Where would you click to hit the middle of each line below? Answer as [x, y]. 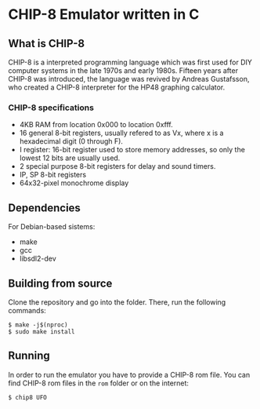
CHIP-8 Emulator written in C [104, 15]
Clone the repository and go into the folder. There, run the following [117, 302]
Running [29, 356]
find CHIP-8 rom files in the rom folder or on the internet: [99, 383]
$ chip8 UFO [27, 397]
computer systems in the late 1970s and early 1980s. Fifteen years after [123, 71]
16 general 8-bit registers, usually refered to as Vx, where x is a [121, 133]
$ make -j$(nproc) [38, 325]
